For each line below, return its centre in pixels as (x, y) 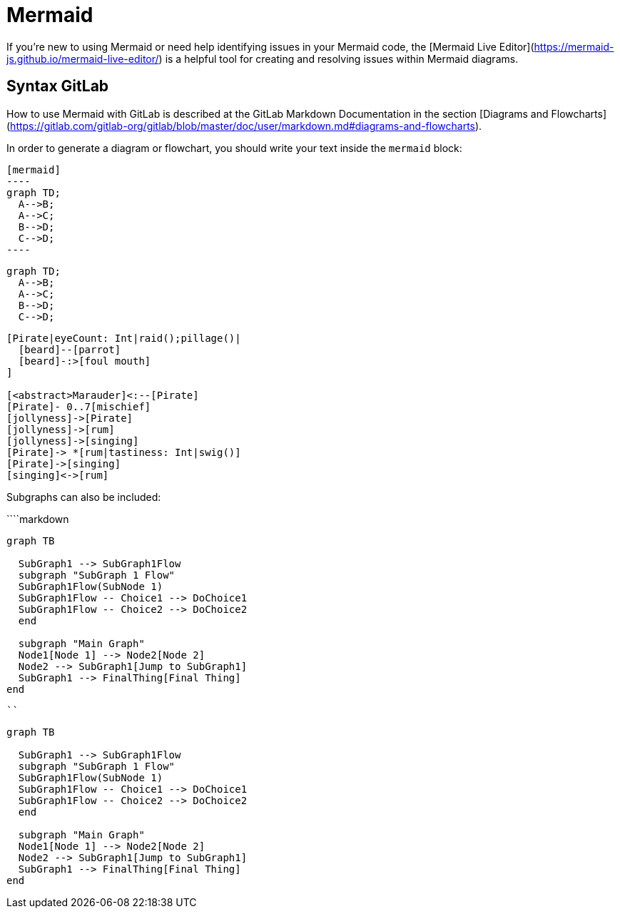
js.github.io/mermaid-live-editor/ (83, 59)
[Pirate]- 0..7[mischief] (79, 406)
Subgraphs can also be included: (84, 497)
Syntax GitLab (58, 86)
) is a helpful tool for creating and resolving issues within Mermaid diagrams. (339, 59)
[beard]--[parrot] (70, 349)
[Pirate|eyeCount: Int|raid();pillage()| (124, 338)
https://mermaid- (574, 46)
